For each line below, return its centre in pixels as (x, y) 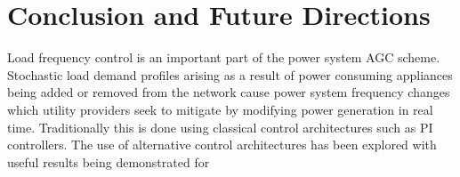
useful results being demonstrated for (109, 161)
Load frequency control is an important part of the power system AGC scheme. (224, 57)
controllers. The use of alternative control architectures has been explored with (222, 145)
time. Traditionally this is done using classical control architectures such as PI (220, 127)
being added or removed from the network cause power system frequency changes (229, 92)
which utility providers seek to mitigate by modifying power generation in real (220, 109)
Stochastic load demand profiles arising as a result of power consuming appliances (230, 74)
